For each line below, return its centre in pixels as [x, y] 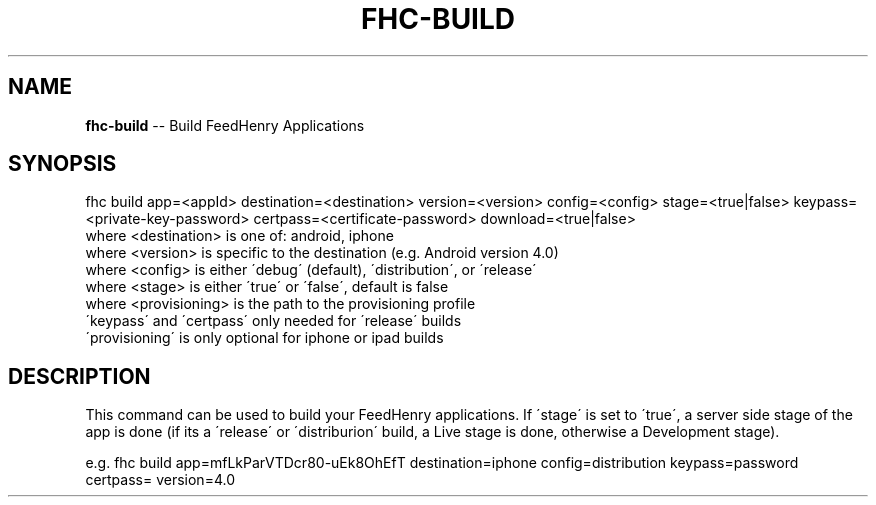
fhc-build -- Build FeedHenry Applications [225, 125]
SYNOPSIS [62, 164]
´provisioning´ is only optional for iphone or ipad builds [264, 338]
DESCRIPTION [79, 376]
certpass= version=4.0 [160, 480]
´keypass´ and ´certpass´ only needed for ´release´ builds [273, 321]
